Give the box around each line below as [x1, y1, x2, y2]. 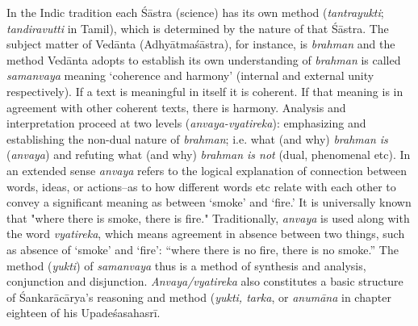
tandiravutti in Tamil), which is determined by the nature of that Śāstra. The [6, 19, 389, 36]
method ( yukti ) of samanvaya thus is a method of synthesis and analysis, [6, 257, 366, 274]
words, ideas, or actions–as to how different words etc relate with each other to [6, 178, 396, 194]
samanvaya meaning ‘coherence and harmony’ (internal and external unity [6, 67, 374, 84]
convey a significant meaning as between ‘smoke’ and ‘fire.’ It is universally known [6, 194, 412, 211]
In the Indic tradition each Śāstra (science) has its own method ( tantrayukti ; [6, 4, 384, 20]
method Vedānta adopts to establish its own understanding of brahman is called [6, 51, 401, 68]
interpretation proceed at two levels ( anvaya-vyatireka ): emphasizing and [6, 115, 366, 132]
